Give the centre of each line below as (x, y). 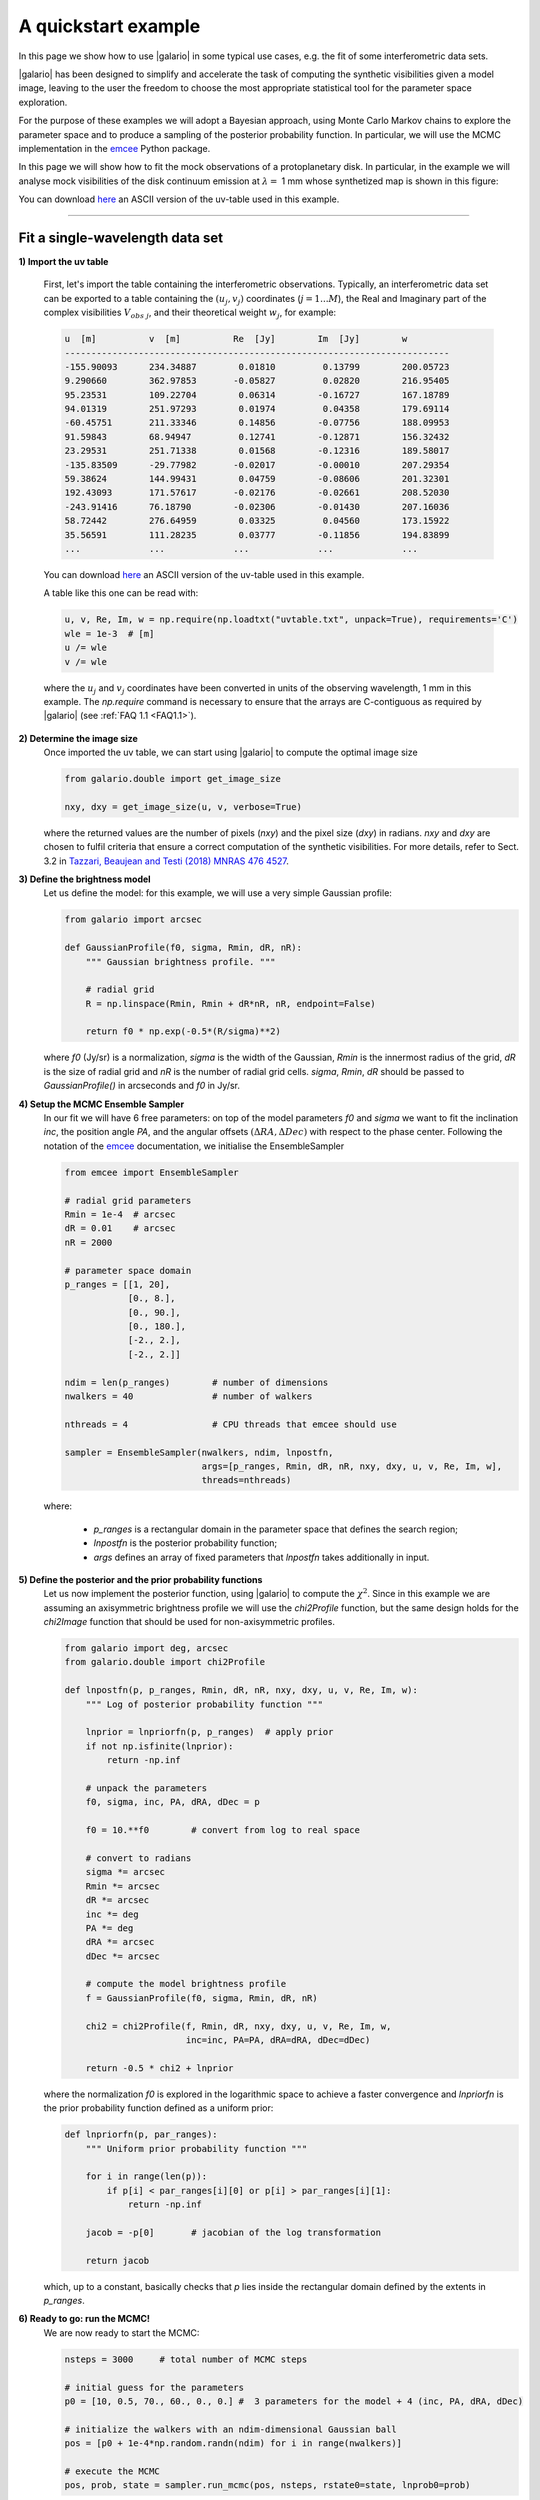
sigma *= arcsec (125, 1872)
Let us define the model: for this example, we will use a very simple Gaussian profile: (217, 893)
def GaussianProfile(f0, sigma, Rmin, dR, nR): (183, 948)
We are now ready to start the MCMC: (121, 2332)
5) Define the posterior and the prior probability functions (140, 1579)
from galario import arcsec (133, 919)
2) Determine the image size (78, 738)
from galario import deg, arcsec (146, 1648)
